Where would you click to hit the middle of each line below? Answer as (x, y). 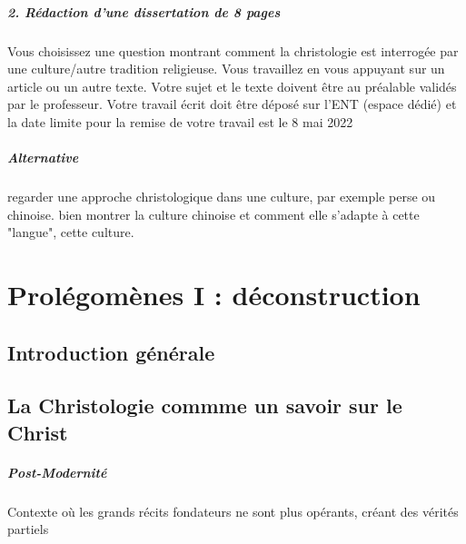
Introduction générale (111, 352)
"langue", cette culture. (71, 232)
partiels (28, 529)
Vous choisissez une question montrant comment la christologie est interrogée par (233, 50)
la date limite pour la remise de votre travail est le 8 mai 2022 (180, 121)
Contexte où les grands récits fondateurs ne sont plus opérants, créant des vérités (233, 511)
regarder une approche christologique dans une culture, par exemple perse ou (222, 197)
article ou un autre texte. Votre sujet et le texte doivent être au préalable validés (232, 86)
